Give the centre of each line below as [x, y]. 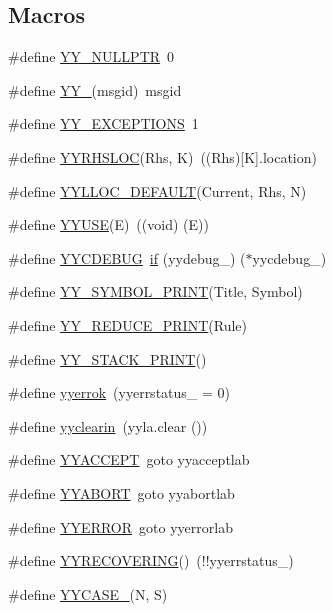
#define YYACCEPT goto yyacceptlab [129, 459]
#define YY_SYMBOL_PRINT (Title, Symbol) [155, 291]
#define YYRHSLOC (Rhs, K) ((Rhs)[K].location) [162, 156]
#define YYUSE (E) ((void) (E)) [108, 224]
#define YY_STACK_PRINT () [107, 358]
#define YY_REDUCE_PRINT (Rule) [127, 324]
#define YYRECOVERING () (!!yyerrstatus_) [151, 560]
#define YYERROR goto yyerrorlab [120, 526]
